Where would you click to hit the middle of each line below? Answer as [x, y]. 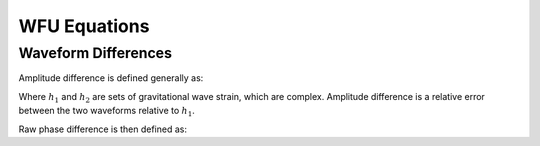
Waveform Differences [95, 53]
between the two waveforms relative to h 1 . [106, 112]
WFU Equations [84, 26]
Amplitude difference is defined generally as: [111, 78]
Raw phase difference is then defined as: [102, 129]
